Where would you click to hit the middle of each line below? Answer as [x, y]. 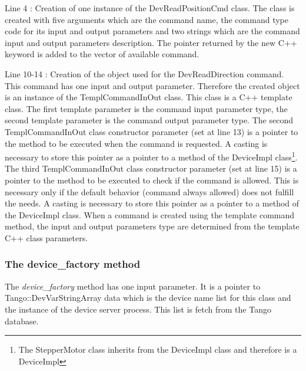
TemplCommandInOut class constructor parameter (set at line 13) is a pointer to [152, 131]
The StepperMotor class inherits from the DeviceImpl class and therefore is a [158, 349]
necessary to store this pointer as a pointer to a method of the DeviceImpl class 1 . [151, 156]
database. [22, 321]
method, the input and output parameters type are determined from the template [152, 226]
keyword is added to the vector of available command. [102, 54]
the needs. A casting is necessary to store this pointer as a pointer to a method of [152, 203]
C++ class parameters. [46, 237]
